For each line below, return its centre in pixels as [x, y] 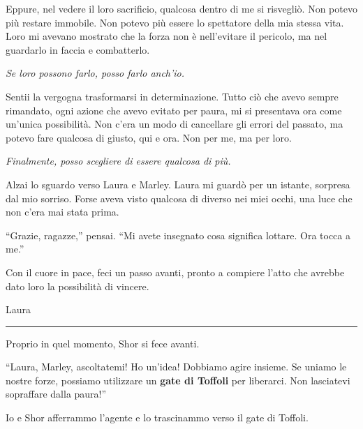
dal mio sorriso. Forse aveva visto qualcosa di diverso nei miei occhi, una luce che [179, 198]
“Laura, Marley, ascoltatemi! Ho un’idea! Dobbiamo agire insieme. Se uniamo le [176, 367]
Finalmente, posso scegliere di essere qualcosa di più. [118, 161]
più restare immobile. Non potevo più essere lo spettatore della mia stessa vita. [175, 22]
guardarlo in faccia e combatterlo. [78, 49]
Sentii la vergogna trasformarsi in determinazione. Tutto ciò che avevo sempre [172, 96]
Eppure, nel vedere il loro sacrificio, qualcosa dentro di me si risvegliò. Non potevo [181, 8]
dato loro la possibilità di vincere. [77, 286]
